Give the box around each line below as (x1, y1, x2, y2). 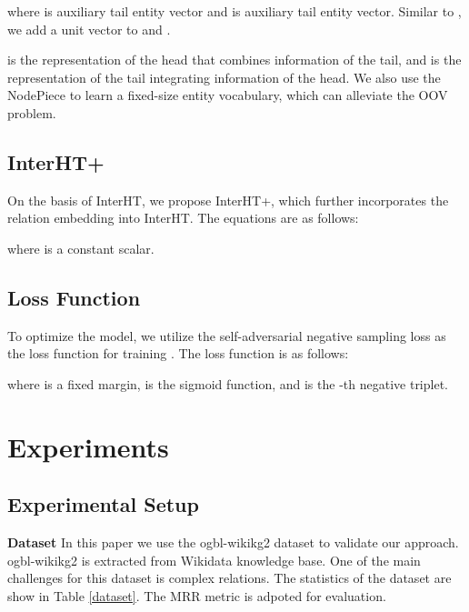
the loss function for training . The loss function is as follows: (7, 344, 349, 363)
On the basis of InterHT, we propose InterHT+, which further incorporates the (7, 190, 449, 209)
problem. (7, 103, 56, 122)
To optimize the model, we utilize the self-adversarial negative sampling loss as (7, 326, 446, 345)
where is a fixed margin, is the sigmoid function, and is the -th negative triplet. (7, 374, 448, 393)
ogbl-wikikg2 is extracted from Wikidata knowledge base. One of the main (7, 550, 421, 569)
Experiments (7, 427, 169, 465)
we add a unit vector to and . (7, 19, 171, 38)
